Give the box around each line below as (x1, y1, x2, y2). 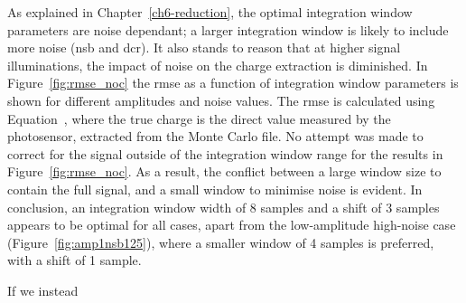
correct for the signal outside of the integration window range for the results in (7, 144, 443, 163)
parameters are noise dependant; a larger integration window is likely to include (7, 20, 449, 39)
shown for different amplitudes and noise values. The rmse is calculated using (7, 90, 435, 109)
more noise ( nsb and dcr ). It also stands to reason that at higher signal (7, 38, 401, 57)
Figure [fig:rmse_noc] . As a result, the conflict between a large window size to (7, 162, 442, 181)
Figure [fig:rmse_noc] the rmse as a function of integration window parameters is (7, 73, 459, 92)
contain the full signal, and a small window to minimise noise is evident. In (7, 179, 423, 198)
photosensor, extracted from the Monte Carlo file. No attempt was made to (7, 127, 424, 146)
